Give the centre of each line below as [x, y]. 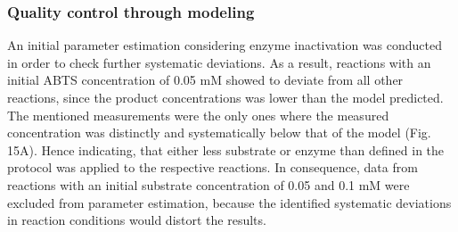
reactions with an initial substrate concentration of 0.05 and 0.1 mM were [209, 184]
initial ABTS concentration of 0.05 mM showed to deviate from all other [205, 80]
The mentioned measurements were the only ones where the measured [198, 115]
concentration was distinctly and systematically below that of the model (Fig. [219, 133]
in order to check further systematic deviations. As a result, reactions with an [219, 62]
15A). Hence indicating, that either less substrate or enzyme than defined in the [226, 149]
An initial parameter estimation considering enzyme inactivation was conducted [225, 45]
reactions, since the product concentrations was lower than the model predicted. [225, 97]
